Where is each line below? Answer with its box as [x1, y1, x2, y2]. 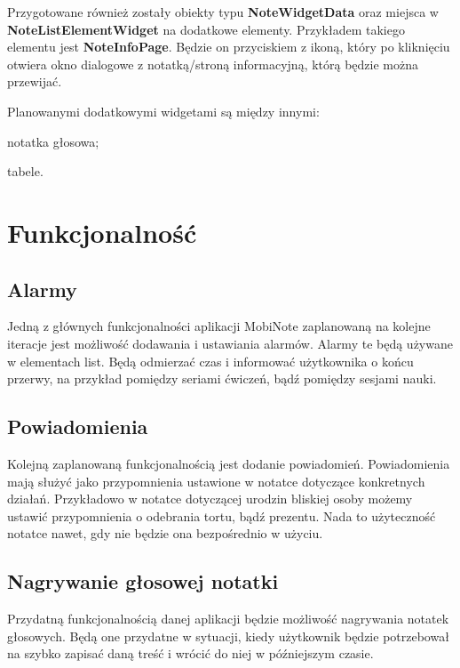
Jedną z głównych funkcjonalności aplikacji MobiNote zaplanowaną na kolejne [7, 317, 431, 335]
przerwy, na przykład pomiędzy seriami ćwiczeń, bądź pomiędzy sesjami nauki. [7, 369, 437, 388]
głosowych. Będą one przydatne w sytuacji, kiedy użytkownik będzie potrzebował [7, 626, 449, 645]
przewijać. [7, 72, 62, 91]
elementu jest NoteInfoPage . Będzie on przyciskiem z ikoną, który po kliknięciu [7, 37, 450, 56]
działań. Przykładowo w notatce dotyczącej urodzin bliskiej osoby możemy [7, 489, 413, 508]
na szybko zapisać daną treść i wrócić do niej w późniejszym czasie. [7, 644, 374, 663]
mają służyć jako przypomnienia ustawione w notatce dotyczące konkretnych [7, 471, 425, 490]
